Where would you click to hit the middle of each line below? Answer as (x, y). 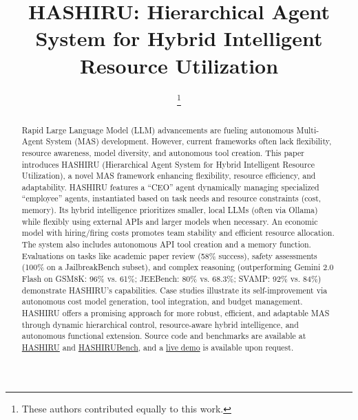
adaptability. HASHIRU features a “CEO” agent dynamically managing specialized (170, 187)
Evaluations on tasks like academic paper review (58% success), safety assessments (169, 255)
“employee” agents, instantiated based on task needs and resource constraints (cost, (171, 198)
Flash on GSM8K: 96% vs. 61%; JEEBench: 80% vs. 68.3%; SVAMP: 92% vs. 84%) (171, 279)
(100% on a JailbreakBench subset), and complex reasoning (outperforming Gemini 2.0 (178, 267)
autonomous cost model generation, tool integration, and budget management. (162, 301)
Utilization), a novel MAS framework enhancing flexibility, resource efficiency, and (169, 176)
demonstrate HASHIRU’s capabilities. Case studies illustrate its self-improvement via (175, 290)
